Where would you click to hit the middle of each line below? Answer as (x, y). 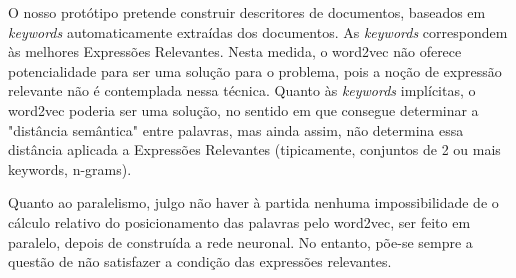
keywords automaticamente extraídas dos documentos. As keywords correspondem (258, 31)
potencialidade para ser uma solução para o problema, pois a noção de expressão (255, 70)
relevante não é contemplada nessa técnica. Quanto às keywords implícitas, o (242, 90)
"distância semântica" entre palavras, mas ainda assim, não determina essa (236, 129)
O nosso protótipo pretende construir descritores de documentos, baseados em (247, 12)
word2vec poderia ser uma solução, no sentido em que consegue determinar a (243, 109)
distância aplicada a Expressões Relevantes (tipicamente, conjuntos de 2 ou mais (254, 149)
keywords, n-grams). (70, 168)
